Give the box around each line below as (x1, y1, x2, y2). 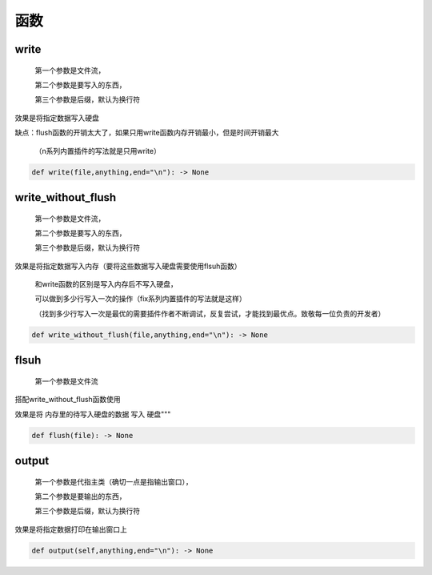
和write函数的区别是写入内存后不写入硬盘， (34, 279, 178, 289)
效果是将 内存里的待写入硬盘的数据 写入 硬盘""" (14, 409, 171, 419)
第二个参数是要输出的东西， (34, 491, 126, 501)
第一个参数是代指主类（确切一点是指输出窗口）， (34, 476, 193, 486)
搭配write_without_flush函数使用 (14, 395, 122, 404)
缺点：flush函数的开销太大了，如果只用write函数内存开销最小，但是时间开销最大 (14, 128, 279, 138)
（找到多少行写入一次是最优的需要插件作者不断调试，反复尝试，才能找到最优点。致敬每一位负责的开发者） (34, 308, 386, 318)
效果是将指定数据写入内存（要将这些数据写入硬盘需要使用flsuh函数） (14, 261, 242, 271)
